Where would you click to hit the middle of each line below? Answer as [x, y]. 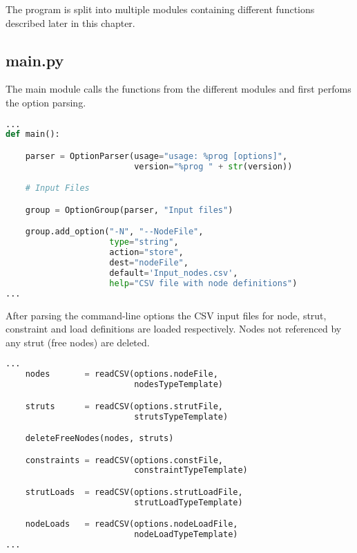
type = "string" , [144, 242]
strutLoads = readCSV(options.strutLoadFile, [134, 492]
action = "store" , [146, 253]
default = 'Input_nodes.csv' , [174, 273]
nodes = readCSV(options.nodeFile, [122, 374]
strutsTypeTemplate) [181, 416]
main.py [35, 60]
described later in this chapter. [70, 22]
